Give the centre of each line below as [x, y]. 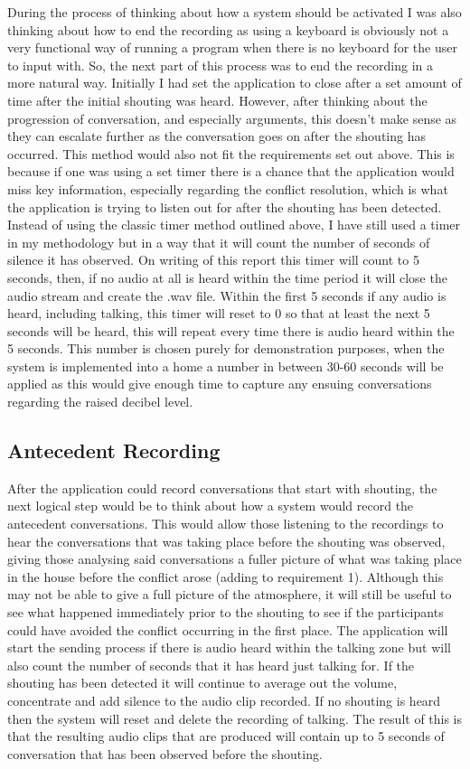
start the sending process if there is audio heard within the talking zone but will [229, 647]
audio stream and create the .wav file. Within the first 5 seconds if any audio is [227, 295]
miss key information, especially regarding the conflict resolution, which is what [228, 188]
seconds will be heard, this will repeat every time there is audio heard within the [231, 330]
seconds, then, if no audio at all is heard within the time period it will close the [227, 277]
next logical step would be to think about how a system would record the [211, 506]
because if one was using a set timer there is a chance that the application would [231, 171]
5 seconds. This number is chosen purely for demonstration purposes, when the [226, 348]
